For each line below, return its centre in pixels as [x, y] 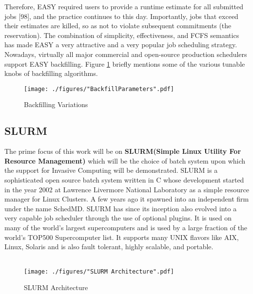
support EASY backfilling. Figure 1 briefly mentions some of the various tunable [125, 64]
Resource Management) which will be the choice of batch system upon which [125, 160]
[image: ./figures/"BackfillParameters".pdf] [99, 89]
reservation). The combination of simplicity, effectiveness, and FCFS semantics [122, 35]
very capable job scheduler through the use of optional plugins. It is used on [118, 218]
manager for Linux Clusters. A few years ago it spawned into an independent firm [127, 199]
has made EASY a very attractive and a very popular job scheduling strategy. [121, 45]
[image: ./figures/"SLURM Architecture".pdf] [99, 272]
